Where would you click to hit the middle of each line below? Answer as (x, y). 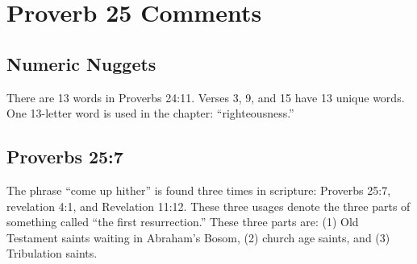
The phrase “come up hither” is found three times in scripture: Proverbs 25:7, (199, 190)
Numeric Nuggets (81, 63)
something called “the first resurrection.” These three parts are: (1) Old (183, 222)
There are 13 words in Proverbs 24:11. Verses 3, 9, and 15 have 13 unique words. (206, 97)
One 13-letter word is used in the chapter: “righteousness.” (150, 113)
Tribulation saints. (52, 253)
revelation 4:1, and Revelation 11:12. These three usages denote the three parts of (208, 206)
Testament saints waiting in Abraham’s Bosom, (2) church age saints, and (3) (198, 237)
